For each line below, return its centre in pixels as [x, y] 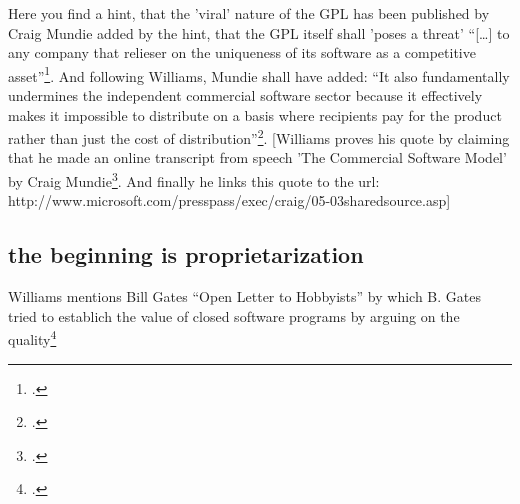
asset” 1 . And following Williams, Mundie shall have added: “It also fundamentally [259, 74]
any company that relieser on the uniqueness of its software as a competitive [242, 52]
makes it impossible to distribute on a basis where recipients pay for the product [255, 114]
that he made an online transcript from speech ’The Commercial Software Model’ [257, 157]
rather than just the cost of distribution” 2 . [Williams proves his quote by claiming [259, 136]
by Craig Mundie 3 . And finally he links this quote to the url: [194, 179]
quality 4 [32, 337]
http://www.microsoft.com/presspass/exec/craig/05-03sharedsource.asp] [229, 200]
